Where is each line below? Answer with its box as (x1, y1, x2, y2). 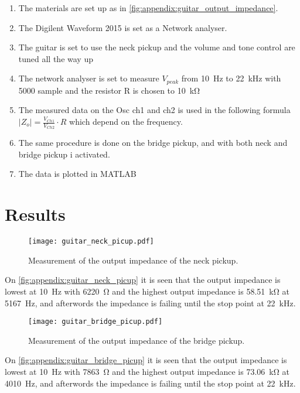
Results (5, 202, 66, 226)
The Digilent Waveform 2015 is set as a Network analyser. (18, 21, 227, 33)
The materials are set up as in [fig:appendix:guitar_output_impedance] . (18, 2, 278, 13)
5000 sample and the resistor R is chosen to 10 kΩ (18, 84, 200, 96)
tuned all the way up (18, 52, 93, 64)
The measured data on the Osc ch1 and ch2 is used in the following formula (18, 104, 291, 116)
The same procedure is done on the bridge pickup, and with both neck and (18, 136, 288, 149)
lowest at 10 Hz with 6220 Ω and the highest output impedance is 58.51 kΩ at (5, 285, 289, 297)
